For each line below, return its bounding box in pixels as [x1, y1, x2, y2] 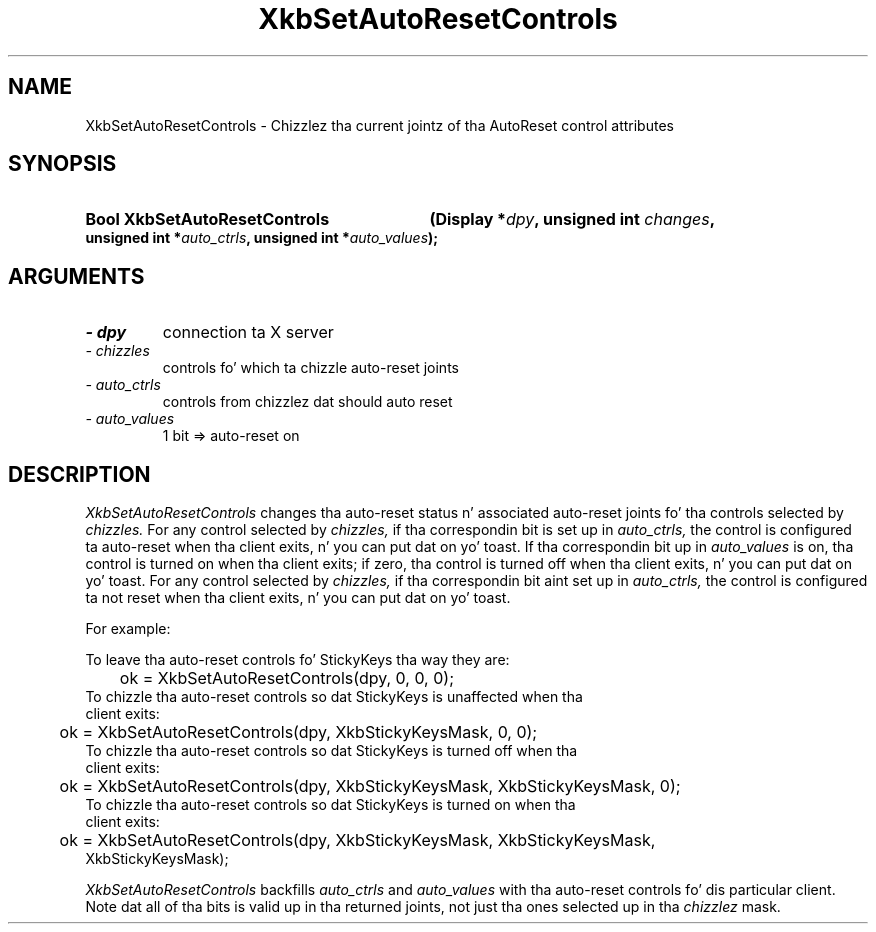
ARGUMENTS [8, 263, 145, 289]
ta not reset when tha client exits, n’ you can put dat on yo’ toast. [85, 589, 511, 607]
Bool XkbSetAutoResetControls [85, 209, 330, 230]
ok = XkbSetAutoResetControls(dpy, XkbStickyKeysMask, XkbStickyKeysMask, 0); [59, 776, 681, 797]
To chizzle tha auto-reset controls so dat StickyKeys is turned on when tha [85, 796, 576, 814]
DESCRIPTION [8, 461, 151, 487]
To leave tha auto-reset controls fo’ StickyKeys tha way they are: [85, 651, 510, 669]
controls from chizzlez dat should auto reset [162, 393, 453, 411]
